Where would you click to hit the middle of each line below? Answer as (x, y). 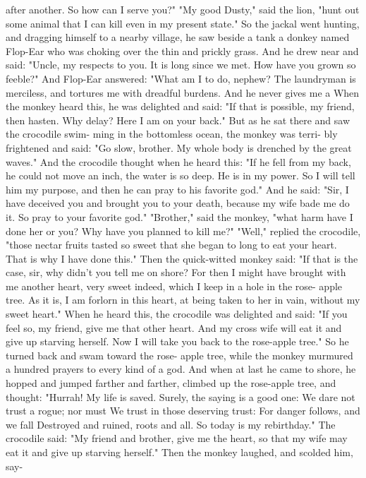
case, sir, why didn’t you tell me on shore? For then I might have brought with (176, 272)
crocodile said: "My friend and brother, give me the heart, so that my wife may (177, 438)
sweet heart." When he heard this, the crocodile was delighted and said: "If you (177, 314)
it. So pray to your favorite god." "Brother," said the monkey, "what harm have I (179, 216)
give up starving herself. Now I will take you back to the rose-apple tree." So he (177, 341)
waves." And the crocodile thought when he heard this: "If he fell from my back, (178, 161)
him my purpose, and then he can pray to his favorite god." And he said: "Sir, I (177, 189)
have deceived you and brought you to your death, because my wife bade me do (178, 203)
